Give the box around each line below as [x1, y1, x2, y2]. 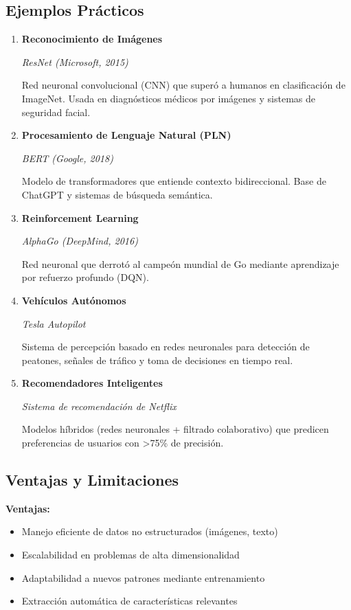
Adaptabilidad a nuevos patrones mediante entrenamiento [21, 570, 265, 585]
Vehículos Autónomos [21, 293, 126, 307]
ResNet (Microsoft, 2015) [21, 54, 128, 69]
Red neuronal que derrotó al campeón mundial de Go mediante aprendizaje [21, 256, 339, 271]
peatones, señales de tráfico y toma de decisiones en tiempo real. [21, 352, 293, 367]
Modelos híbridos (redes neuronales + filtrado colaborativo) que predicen [21, 422, 329, 436]
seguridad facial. [21, 104, 91, 119]
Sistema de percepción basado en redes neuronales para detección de [21, 339, 310, 354]
